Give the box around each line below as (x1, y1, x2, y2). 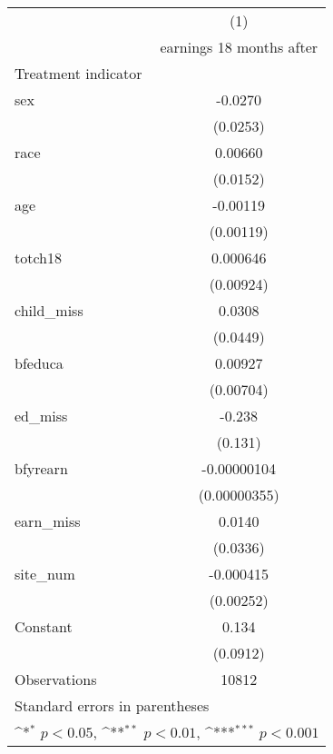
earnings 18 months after (160, 36, 318, 57)
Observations (15, 669, 97, 690)
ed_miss (15, 405, 68, 426)
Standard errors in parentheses (15, 695, 210, 716)
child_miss (15, 300, 83, 321)
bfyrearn (15, 458, 68, 479)
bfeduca (15, 352, 64, 373)
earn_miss (15, 511, 81, 531)
